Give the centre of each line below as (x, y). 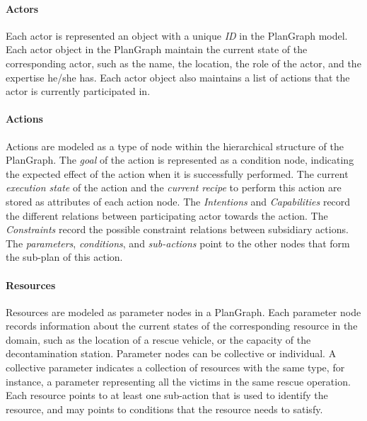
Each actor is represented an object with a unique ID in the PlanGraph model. (177, 35)
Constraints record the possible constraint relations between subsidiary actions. (177, 229)
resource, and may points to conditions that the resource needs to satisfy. (164, 409)
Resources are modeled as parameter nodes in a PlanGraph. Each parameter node (183, 311)
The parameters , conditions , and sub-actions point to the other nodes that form (178, 243)
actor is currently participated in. (78, 91)
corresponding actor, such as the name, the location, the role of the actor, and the (183, 63)
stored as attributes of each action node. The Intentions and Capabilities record (178, 201)
